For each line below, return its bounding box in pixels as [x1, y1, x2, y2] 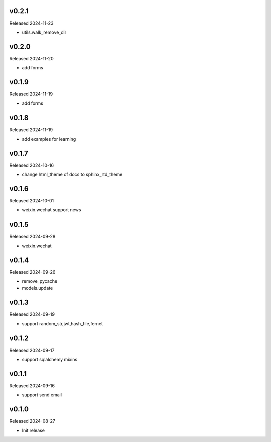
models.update [22, 285, 53, 291]
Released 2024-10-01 [9, 198, 54, 203]
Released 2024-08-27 [9, 418, 55, 424]
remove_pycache [22, 278, 58, 284]
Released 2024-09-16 [9, 382, 55, 389]
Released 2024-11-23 [9, 20, 54, 26]
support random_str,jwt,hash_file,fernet [22, 320, 103, 326]
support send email [22, 392, 62, 398]
